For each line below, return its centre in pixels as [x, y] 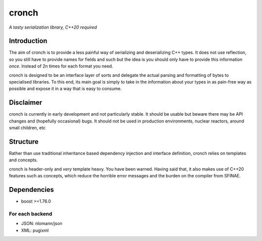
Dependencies [32, 189]
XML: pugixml [35, 230]
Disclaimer [25, 103]
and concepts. [23, 160]
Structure [24, 142]
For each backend [31, 214]
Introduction [28, 41]
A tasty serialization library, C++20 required [53, 27]
